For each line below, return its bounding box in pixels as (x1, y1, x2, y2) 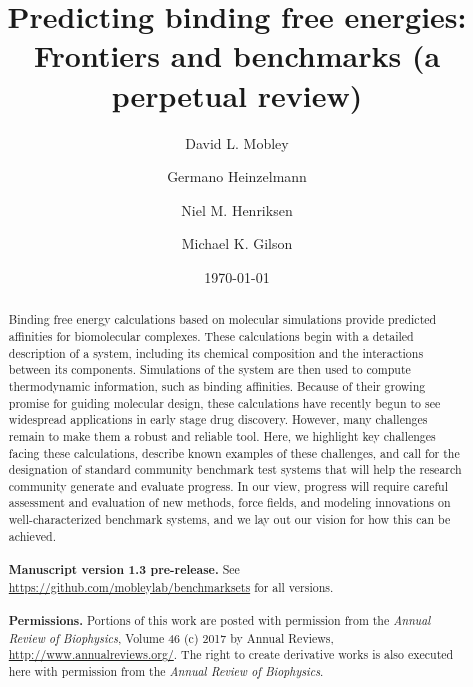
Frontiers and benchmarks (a (33, 35, 441, 76)
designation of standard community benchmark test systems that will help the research (8, 461, 462, 478)
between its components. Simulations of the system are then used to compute (8, 361, 411, 378)
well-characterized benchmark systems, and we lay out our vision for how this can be (8, 511, 451, 528)
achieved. (8, 527, 57, 544)
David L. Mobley (185, 132, 289, 153)
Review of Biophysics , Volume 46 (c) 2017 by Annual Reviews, (8, 629, 334, 646)
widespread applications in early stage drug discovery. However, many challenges (8, 411, 428, 428)
